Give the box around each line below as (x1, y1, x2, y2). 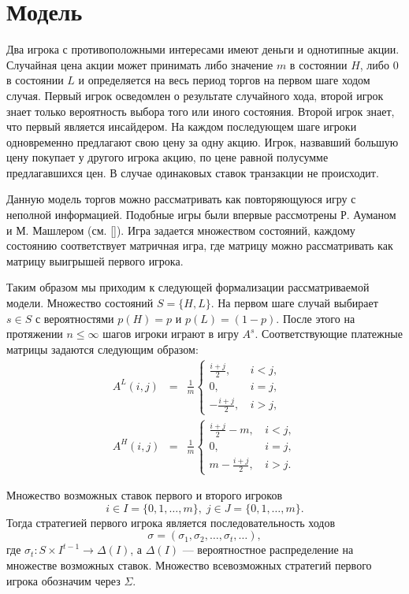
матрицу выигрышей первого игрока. (6, 252, 184, 269)
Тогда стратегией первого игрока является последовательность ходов (6, 514, 336, 530)
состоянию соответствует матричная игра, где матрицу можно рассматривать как (6, 237, 393, 254)
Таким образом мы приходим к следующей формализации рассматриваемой (6, 279, 370, 295)
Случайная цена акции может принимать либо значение (6, 56, 273, 72)
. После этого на (276, 310, 355, 326)
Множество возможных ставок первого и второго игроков (6, 487, 283, 503)
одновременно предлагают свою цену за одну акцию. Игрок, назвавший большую (6, 133, 399, 150)
